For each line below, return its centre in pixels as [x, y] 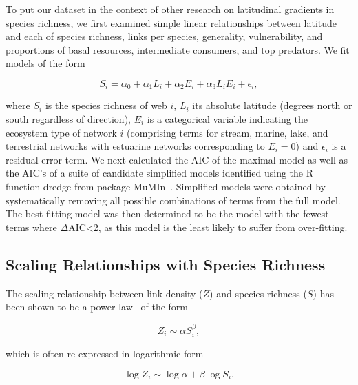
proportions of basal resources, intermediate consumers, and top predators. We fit [178, 49]
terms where [31, 227]
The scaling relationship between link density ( [104, 293]
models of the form [45, 63]
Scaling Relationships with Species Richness [166, 264]
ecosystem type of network [61, 132]
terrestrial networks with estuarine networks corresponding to [135, 146]
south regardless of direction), [68, 119]
